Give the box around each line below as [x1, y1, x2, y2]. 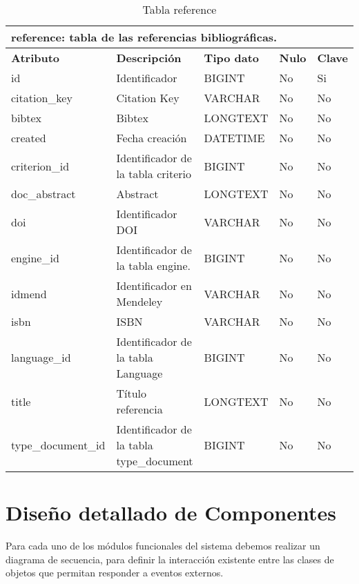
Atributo [11, 50, 60, 66]
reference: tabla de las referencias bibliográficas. [11, 29, 278, 45]
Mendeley [116, 293, 163, 309]
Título [116, 385, 147, 401]
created [11, 130, 46, 146]
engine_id [11, 249, 59, 266]
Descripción [116, 50, 182, 66]
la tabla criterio [116, 166, 192, 182]
